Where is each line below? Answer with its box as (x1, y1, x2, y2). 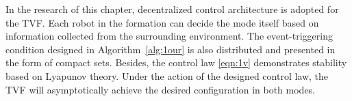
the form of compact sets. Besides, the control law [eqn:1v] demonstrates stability (5, 55, 347, 70)
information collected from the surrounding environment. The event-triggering (5, 29, 333, 43)
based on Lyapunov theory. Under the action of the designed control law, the (5, 68, 329, 83)
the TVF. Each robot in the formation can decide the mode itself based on (5, 15, 319, 29)
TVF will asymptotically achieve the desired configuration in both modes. (5, 82, 316, 96)
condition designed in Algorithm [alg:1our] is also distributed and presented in (5, 42, 336, 56)
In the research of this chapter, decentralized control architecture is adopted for (5, 2, 339, 16)
